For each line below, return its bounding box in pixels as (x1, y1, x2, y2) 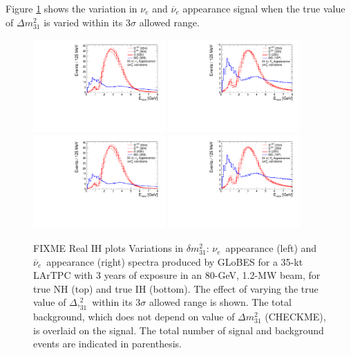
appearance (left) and (225, 241, 317, 255)
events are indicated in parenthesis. (33, 336, 182, 351)
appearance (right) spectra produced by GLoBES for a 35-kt (46, 254, 303, 268)
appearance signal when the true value (182, 1, 345, 15)
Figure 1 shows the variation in (6, 1, 137, 15)
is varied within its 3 (44, 15, 131, 29)
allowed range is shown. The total (149, 295, 292, 309)
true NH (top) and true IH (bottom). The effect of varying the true (33, 281, 319, 295)
